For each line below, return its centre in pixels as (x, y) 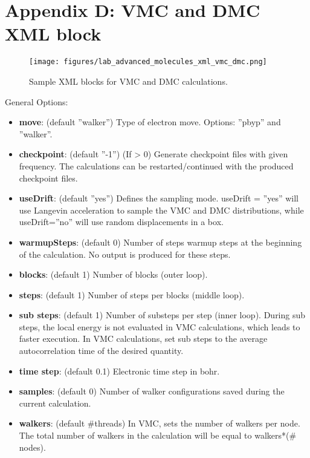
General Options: (37, 101)
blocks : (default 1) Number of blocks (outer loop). (113, 274)
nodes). (32, 447)
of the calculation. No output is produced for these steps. (125, 254)
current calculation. (55, 403)
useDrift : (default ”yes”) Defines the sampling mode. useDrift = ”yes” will (159, 198)
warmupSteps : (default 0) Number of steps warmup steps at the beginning (160, 242)
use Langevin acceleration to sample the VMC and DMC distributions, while (161, 210)
